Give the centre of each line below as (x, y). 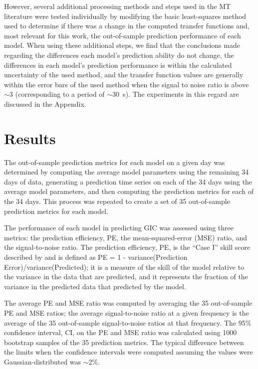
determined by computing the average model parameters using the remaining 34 (127, 172)
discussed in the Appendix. (45, 103)
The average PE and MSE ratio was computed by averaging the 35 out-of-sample (128, 303)
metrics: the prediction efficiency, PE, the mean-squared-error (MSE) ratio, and (126, 237)
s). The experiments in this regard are (181, 94)
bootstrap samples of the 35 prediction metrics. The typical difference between (124, 342)
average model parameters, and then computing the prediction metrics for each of (129, 191)
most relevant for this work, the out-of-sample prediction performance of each (123, 35)
